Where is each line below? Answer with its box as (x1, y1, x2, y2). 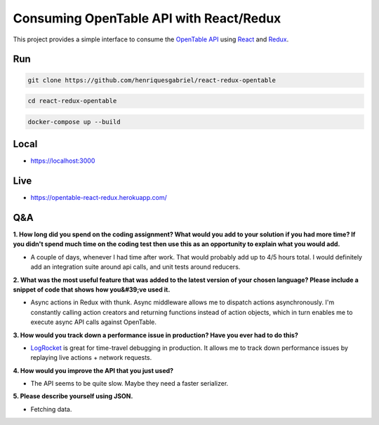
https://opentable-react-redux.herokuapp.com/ (30, 194, 168, 202)
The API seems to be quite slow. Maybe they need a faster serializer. (30, 379, 229, 388)
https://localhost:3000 (30, 156, 95, 165)
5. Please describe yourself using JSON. (13, 392, 133, 400)
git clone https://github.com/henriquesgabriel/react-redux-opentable (27, 76, 277, 84)
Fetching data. (30, 405, 72, 413)
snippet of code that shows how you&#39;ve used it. (13, 285, 171, 294)
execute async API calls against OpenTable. (30, 318, 157, 326)
